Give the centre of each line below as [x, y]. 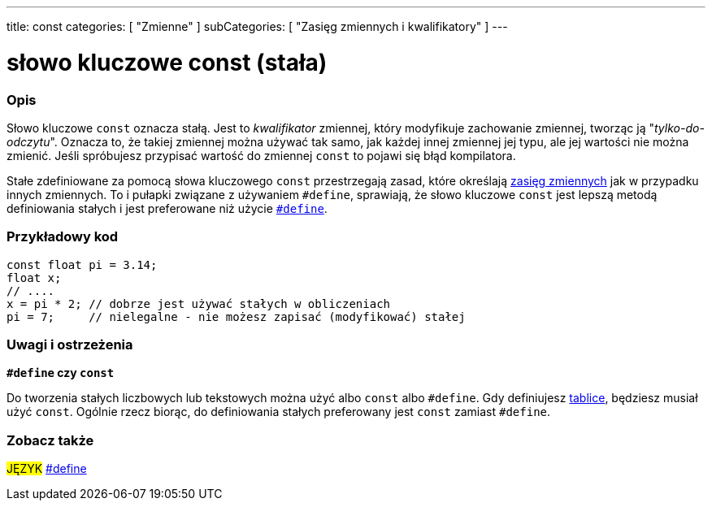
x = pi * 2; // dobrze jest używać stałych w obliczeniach [199, 303]
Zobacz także [50, 440]
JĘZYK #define [47, 469]
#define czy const [61, 373]
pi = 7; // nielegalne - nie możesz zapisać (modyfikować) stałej [236, 316]
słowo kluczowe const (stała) [167, 62]
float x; [34, 277]
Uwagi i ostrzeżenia [70, 344]
